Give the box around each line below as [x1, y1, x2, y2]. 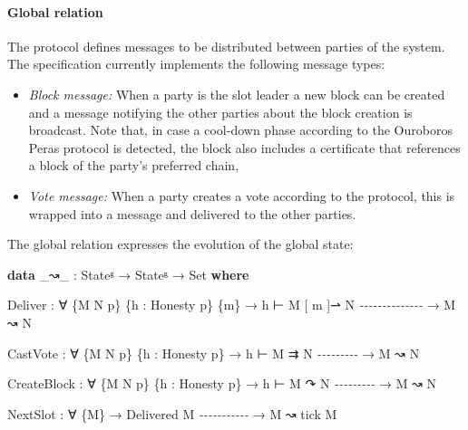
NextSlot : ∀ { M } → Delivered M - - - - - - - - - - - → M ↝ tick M [7, 404, 337, 423]
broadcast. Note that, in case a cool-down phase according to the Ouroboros [28, 120, 453, 139]
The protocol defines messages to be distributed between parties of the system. [7, 36, 445, 55]
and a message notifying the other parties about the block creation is [28, 102, 413, 121]
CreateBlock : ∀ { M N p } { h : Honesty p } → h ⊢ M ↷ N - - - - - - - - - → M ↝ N [7, 374, 437, 393]
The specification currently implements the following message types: [7, 54, 385, 73]
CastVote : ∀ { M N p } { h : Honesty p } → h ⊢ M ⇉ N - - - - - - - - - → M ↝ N [7, 343, 420, 362]
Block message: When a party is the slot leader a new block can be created [28, 84, 445, 103]
